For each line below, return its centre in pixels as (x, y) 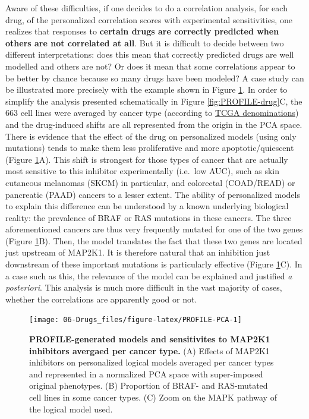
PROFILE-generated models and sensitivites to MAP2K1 (150, 339)
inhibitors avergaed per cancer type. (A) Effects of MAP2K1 (149, 350)
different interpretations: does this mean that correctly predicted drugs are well (150, 54)
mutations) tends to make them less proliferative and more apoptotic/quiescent (150, 148)
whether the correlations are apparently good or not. (101, 299)
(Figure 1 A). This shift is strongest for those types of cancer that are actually (147, 159)
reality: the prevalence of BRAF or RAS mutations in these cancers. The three (149, 217)
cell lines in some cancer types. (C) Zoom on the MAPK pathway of (153, 397)
